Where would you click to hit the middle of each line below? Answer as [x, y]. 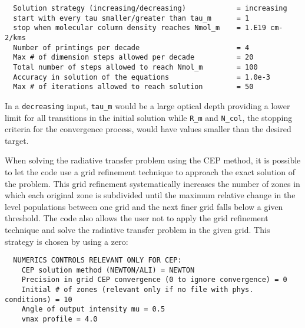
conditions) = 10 [39, 299]
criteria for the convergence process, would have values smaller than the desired [148, 129]
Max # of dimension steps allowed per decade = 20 [133, 58]
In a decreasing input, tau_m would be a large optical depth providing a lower [147, 105]
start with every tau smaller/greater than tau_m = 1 [131, 18]
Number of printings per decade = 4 [131, 47]
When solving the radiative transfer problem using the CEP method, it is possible [153, 160]
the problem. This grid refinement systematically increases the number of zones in [152, 183]
